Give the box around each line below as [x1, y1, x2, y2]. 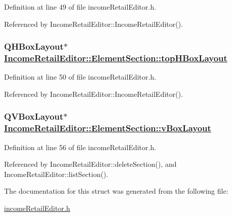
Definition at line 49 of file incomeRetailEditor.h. [4, 2, 157, 12]
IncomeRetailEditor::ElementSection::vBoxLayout [4, 122, 211, 134]
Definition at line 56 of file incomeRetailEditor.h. [4, 141, 157, 152]
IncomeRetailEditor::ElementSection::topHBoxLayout [4, 52, 227, 64]
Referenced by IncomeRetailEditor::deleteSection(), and [4, 159, 177, 169]
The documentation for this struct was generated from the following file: [4, 186, 228, 196]
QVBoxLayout [4, 110, 64, 123]
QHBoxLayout [4, 40, 64, 53]
